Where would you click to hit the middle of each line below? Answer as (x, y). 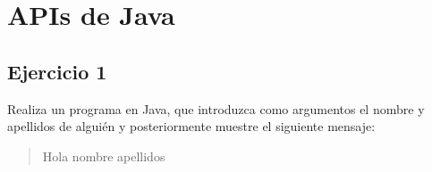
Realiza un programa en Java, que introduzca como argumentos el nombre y (216, 108)
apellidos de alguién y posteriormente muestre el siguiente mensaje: (191, 126)
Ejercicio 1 (57, 71)
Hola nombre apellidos (104, 156)
